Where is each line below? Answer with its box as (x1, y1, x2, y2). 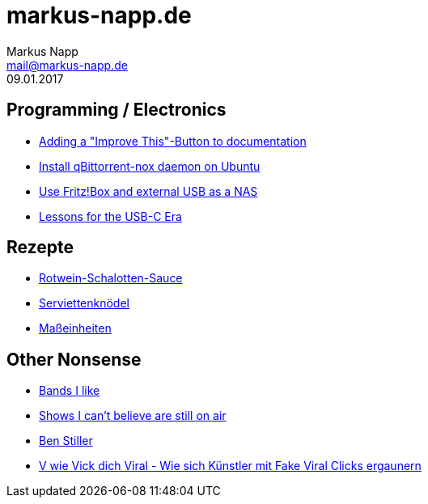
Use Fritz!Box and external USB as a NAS (39, 184, 258, 198)
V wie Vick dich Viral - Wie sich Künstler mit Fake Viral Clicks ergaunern (39, 459, 422, 473)
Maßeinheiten (39, 321, 112, 336)
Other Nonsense (6, 349, 142, 370)
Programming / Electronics (6, 100, 227, 121)
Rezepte (6, 237, 74, 258)
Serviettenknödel (39, 296, 129, 311)
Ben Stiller (39, 434, 93, 448)
